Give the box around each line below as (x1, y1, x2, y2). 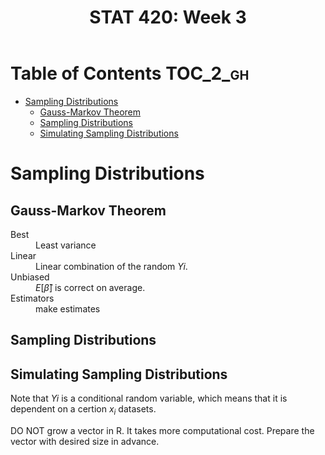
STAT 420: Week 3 (89, 6, 247, 29)
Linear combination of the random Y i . (35, 260, 188, 272)
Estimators (10, 292, 55, 304)
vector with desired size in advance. (10, 435, 160, 447)
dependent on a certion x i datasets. (10, 403, 157, 417)
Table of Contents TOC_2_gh (10, 62, 250, 85)
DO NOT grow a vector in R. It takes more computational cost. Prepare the (10, 424, 315, 436)
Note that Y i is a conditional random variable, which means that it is (10, 392, 288, 405)
